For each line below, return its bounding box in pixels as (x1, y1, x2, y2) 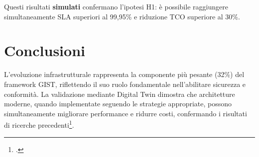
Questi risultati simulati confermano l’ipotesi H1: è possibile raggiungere (4, 1, 228, 11)
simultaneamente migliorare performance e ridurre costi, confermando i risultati (4, 108, 247, 118)
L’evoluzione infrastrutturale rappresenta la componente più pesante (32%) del (4, 69, 245, 79)
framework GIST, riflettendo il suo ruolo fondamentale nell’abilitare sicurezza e (4, 78, 246, 89)
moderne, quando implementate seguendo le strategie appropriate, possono (4, 98, 232, 109)
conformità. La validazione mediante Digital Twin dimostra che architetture (4, 88, 235, 99)
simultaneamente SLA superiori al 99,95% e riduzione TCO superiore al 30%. (4, 11, 240, 21)
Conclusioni (4, 40, 85, 61)
